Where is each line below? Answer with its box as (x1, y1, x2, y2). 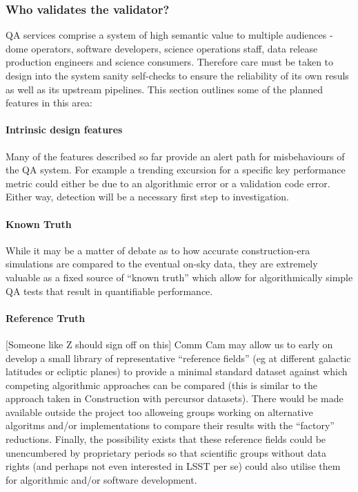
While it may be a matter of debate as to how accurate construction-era (6, 243, 310, 257)
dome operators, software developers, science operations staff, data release (6, 41, 318, 55)
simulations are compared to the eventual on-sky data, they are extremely (6, 256, 318, 271)
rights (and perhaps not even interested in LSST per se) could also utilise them (6, 459, 341, 473)
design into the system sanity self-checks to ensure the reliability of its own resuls (6, 68, 349, 82)
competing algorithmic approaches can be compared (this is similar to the (6, 377, 317, 392)
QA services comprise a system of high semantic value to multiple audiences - (6, 28, 333, 42)
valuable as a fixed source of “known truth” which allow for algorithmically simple (6, 269, 353, 284)
